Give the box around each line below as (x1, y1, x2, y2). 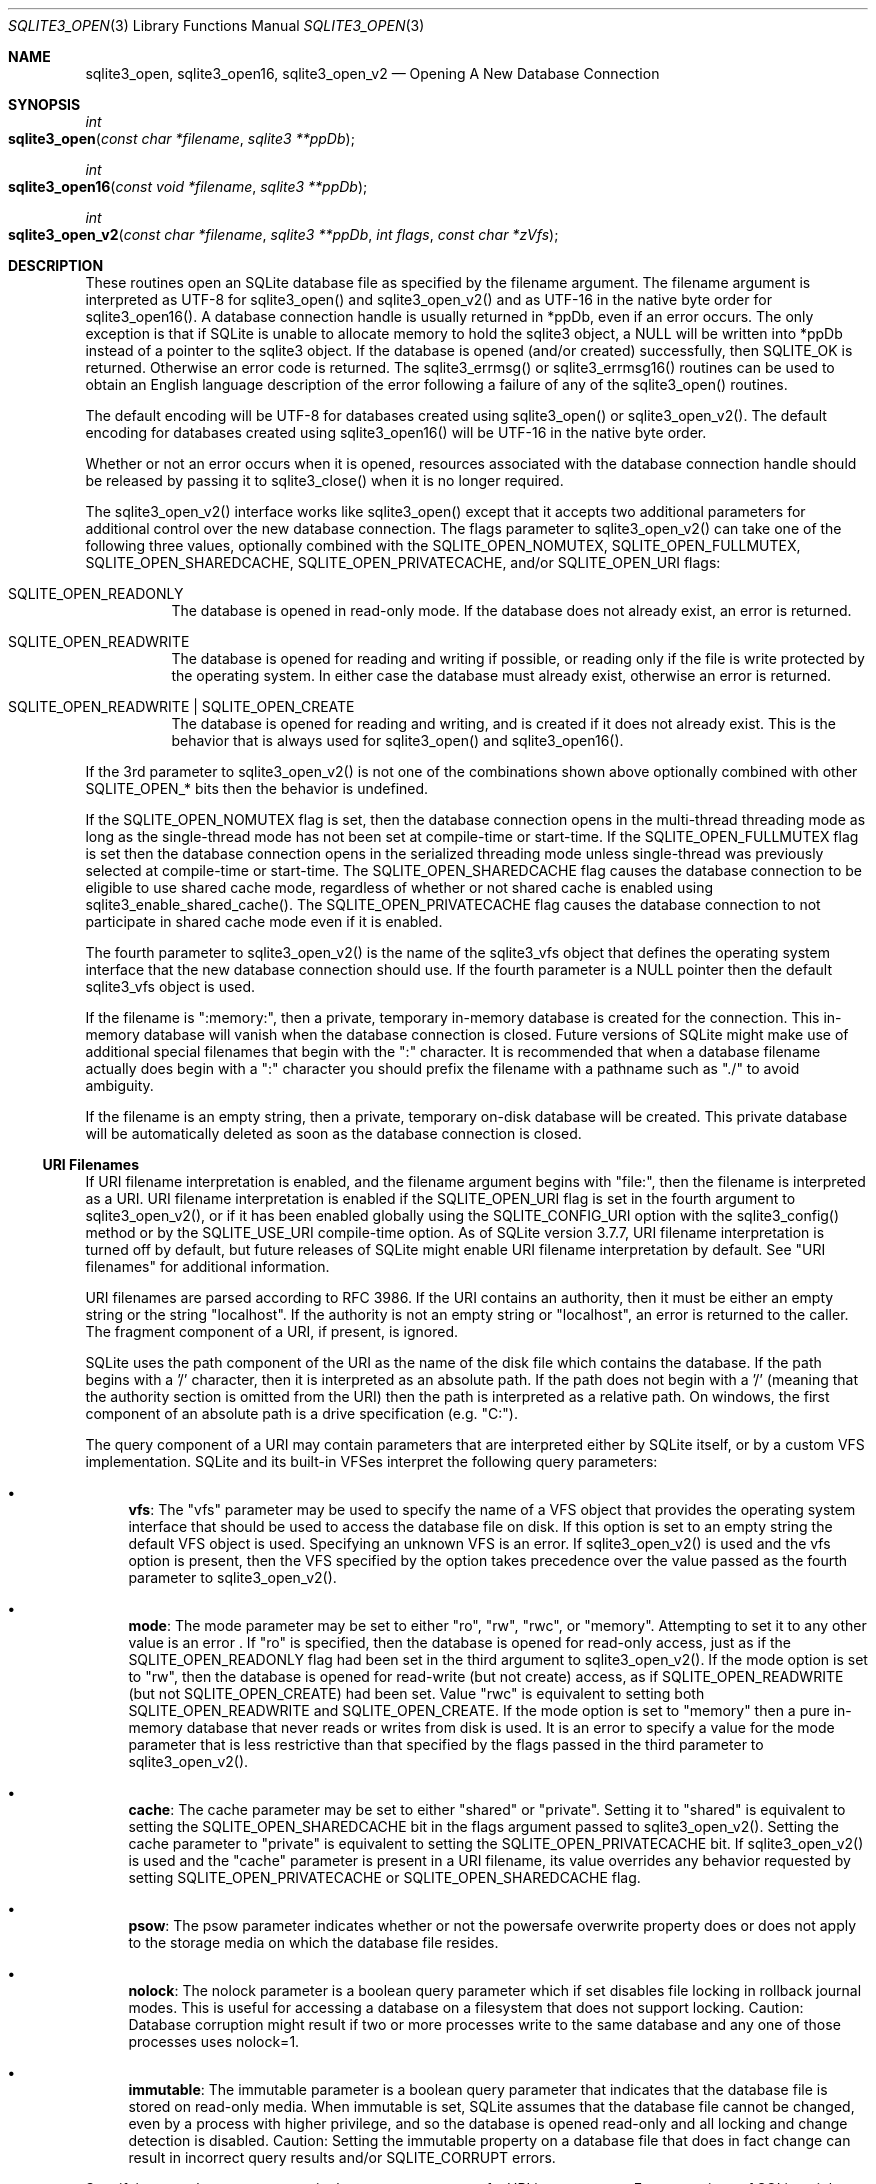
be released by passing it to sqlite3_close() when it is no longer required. (85, 472, 564, 489)
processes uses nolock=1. (128, 2033, 300, 2050)
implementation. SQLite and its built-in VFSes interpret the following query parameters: (85, 1453, 658, 1470)
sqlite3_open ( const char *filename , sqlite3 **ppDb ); (8, 130, 355, 147)
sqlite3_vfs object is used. (85, 978, 256, 995)
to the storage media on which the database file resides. (128, 1934, 499, 1951)
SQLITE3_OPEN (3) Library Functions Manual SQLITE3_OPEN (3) (8, 17, 425, 34)
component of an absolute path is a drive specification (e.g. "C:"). (85, 1405, 518, 1422)
